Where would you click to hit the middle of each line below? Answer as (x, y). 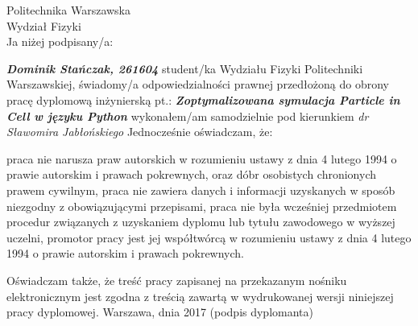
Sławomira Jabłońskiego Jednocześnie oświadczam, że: (140, 132)
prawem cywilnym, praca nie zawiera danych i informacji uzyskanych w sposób (201, 190)
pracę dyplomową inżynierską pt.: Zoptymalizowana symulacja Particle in (203, 99)
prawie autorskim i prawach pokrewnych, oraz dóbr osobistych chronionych (192, 174)
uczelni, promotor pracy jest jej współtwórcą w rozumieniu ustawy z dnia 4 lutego (209, 237)
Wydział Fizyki (44, 25)
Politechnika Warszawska (68, 10)
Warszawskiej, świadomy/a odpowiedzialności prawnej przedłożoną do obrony (198, 84)
